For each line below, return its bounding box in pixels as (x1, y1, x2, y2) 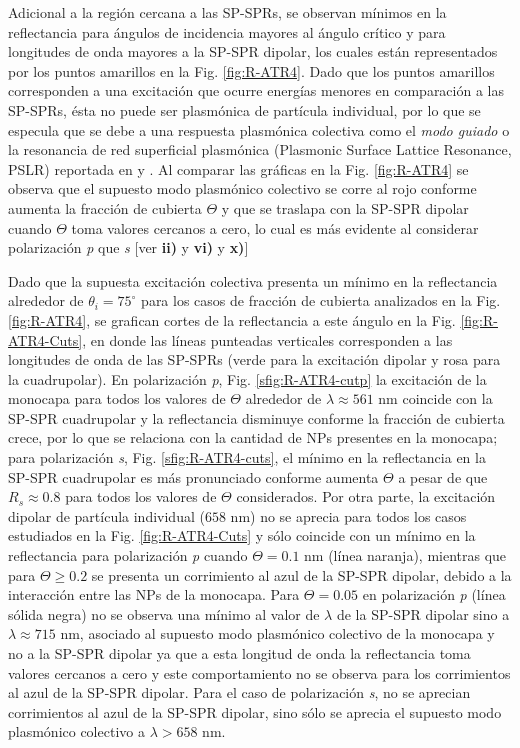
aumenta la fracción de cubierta (8, 197, 202, 218)
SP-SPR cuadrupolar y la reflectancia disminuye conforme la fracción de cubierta (8, 407, 505, 428)
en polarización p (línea (362, 584, 506, 605)
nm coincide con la (378, 388, 493, 409)
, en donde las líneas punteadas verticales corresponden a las (82, 329, 453, 350)
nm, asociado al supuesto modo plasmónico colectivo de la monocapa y (60, 623, 495, 644)
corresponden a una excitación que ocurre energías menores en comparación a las (8, 80, 504, 101)
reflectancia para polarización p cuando (8, 545, 248, 566)
